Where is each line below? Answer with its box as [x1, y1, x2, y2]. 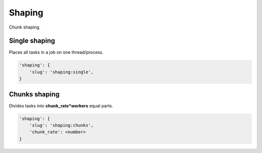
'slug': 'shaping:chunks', [29, 122, 94, 128]
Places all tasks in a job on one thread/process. [9, 49, 104, 55]
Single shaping [9, 37, 55, 45]
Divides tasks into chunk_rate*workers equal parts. [9, 103, 114, 108]
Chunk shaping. [9, 24, 41, 30]
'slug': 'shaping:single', [29, 69, 94, 75]
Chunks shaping [9, 90, 60, 98]
